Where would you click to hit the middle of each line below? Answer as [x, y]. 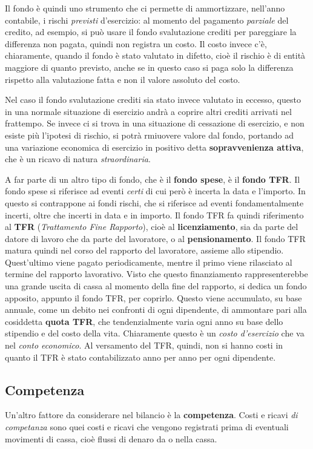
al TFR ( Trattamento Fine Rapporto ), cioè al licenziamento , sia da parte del [152, 227]
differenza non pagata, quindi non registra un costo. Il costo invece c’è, [136, 43]
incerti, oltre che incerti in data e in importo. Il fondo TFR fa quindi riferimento [154, 215]
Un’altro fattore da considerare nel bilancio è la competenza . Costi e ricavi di [151, 415]
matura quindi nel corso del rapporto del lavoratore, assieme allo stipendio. [144, 250]
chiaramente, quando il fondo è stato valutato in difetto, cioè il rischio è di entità [155, 55]
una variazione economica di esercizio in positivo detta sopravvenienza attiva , [154, 147]
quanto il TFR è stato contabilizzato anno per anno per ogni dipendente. [140, 357]
